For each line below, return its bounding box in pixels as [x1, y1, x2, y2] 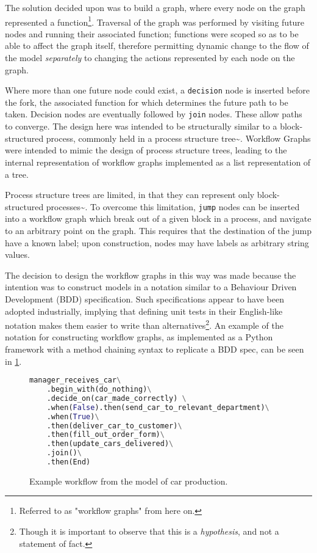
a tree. [5, 167, 29, 180]
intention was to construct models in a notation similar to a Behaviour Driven [5, 280, 297, 293]
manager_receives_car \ [29, 376, 121, 385]
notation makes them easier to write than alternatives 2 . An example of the [5, 317, 283, 331]
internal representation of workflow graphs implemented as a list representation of [5, 155, 311, 168]
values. [5, 248, 30, 261]
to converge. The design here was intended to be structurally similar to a [5, 120, 277, 133]
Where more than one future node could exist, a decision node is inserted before [5, 84, 310, 97]
